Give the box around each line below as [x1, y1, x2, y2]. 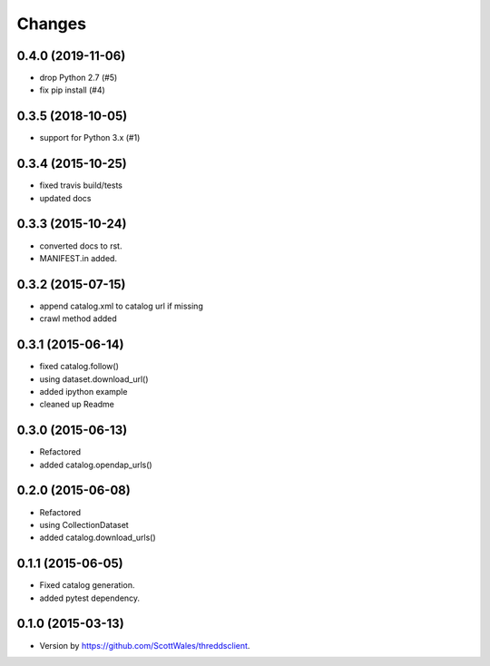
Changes [16, 14, 86, 34]
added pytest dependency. [39, 593, 141, 603]
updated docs [39, 192, 92, 203]
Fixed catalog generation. [39, 580, 135, 591]
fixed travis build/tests [39, 180, 122, 191]
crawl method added [39, 313, 117, 324]
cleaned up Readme [39, 399, 115, 410]
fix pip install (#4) [39, 84, 106, 95]
